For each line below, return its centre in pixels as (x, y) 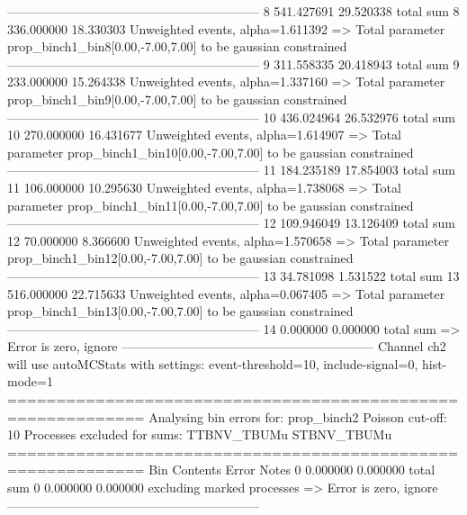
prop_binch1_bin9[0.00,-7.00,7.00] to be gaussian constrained (177, 99)
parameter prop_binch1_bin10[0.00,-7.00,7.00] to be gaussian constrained (211, 152)
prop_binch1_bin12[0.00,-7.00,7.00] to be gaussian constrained (180, 258)
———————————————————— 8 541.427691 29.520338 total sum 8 (233, 11)
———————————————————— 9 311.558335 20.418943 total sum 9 (233, 63)
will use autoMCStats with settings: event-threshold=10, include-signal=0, (213, 363)
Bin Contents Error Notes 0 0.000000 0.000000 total (292, 470)
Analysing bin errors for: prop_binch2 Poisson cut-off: (298, 416)
